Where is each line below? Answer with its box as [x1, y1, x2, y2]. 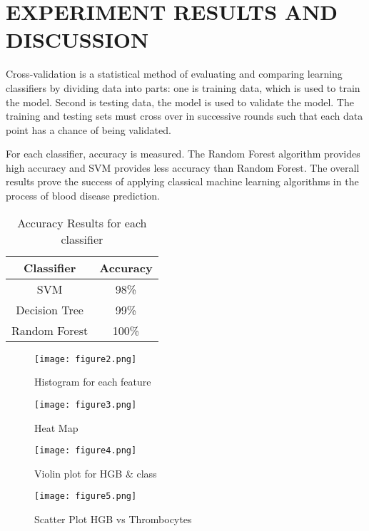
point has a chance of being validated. [6, 122, 171, 137]
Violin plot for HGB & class [34, 465, 157, 480]
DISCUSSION [6, 25, 149, 54]
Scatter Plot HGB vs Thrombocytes [34, 512, 192, 527]
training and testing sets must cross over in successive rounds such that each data [6, 108, 363, 123]
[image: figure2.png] [34, 354, 137, 364]
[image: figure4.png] [34, 445, 137, 456]
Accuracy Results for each [17, 214, 147, 231]
